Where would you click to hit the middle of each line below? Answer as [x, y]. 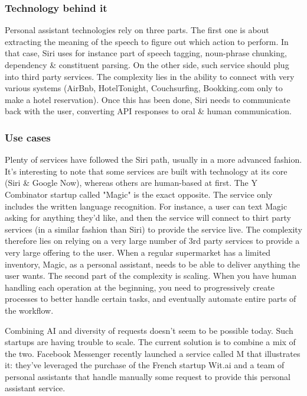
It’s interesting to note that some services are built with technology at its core [146, 171]
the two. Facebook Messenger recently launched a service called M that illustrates [153, 353]
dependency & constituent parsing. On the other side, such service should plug [147, 65]
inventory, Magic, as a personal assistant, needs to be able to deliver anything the [152, 264]
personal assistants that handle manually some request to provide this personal [148, 376]
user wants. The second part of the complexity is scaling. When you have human [151, 276]
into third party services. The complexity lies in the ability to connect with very [150, 76]
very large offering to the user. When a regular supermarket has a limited [138, 252]
